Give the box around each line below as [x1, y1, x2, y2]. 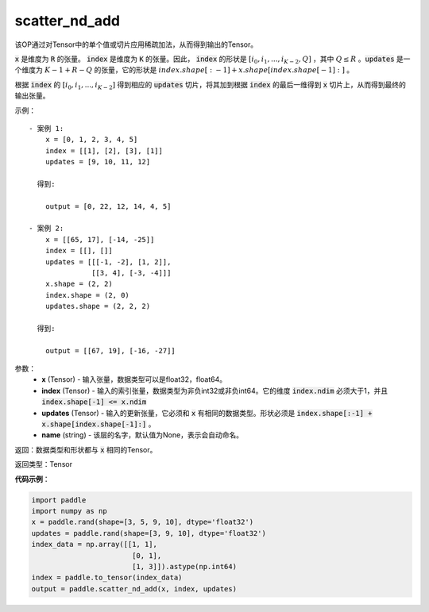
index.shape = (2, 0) [44, 291, 130, 299]
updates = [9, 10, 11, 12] [44, 157, 151, 167]
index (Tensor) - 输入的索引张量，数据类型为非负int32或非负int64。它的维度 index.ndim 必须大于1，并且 [41, 386, 388, 395]
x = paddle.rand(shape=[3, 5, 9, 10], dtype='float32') [31, 518, 254, 527]
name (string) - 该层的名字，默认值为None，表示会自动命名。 [41, 430, 244, 440]
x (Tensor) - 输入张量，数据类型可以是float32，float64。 [41, 375, 227, 384]
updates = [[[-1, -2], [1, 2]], [44, 257, 172, 266]
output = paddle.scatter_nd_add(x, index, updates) [31, 584, 238, 593]
